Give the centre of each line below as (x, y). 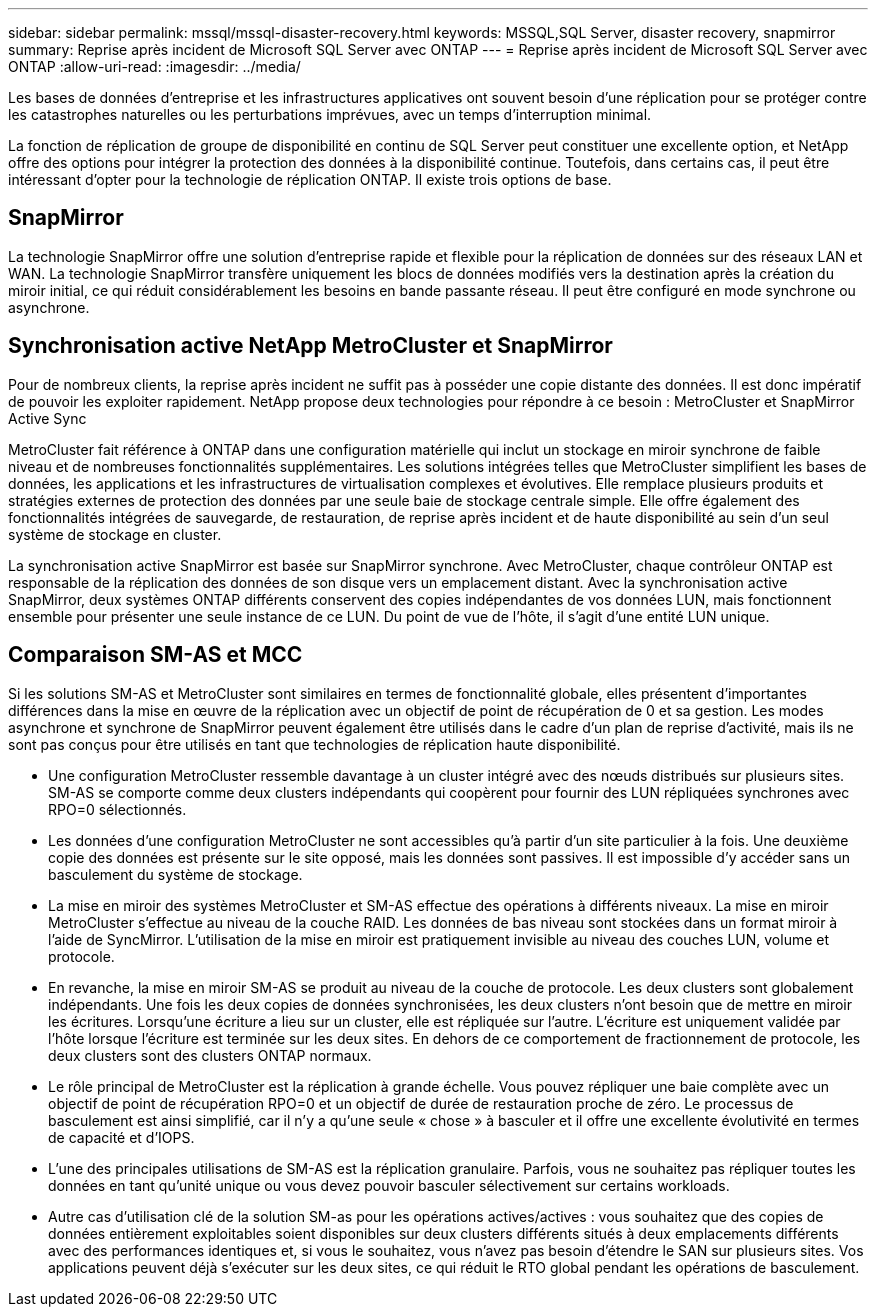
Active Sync (47, 418)
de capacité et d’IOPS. (121, 1137)
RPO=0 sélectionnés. (117, 809)
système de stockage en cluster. (115, 534)
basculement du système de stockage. (175, 874)
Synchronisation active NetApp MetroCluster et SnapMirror (310, 346)
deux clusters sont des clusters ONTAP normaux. (210, 1055)
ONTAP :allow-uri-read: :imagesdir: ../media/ (154, 66)
